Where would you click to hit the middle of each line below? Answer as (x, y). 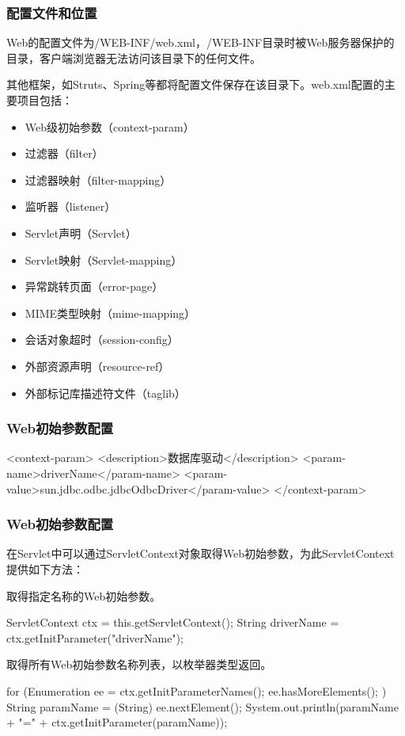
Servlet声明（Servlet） (81, 233)
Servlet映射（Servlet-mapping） (104, 259)
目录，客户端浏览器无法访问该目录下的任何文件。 (134, 57)
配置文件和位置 (52, 12)
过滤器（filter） (64, 153)
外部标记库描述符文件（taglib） (105, 393)
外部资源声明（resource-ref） (97, 366)
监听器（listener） (70, 206)
